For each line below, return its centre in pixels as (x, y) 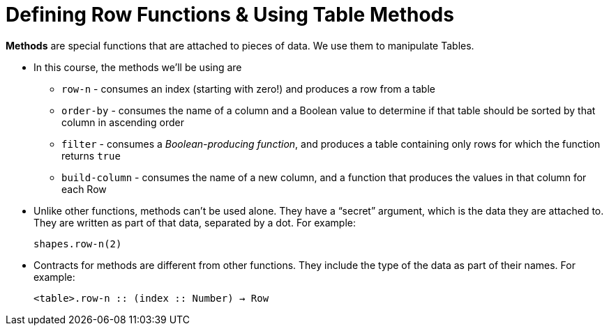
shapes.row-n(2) (78, 244)
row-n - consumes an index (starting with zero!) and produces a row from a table (248, 88)
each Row (84, 189)
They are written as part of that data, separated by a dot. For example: (195, 222)
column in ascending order (123, 122)
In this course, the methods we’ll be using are (138, 67)
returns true (91, 155)
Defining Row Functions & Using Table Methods (230, 15)
